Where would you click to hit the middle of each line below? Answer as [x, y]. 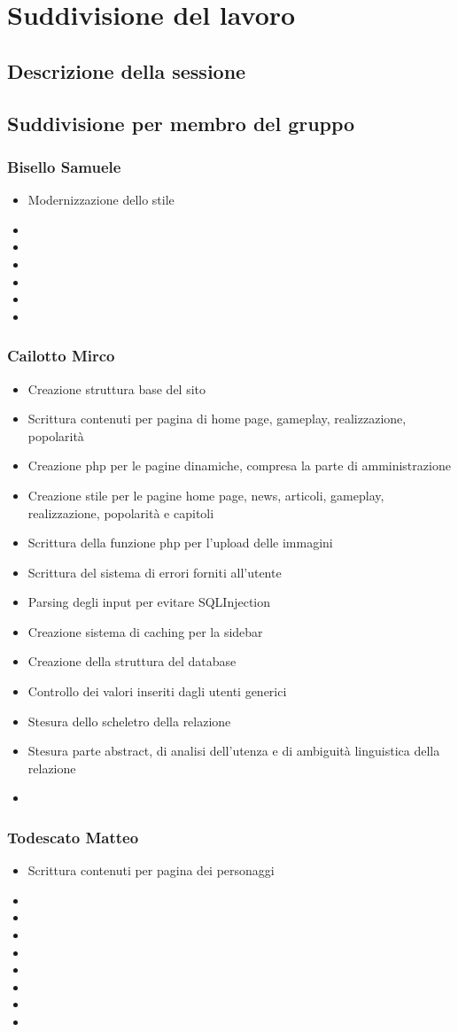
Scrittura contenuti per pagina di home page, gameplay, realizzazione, [217, 419]
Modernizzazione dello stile [101, 200]
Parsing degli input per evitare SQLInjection [149, 602]
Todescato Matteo [73, 837]
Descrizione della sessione [127, 70]
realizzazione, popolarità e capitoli [121, 512]
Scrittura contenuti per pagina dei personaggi [151, 870]
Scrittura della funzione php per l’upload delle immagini [180, 543]
